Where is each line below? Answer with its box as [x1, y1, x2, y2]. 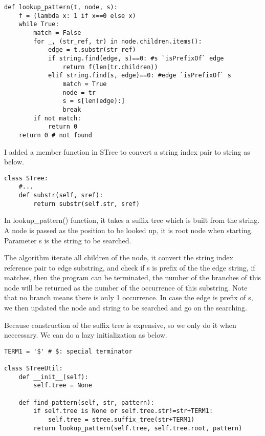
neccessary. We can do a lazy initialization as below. [4, 329, 167, 340]
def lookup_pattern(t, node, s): [4, 4, 118, 11]
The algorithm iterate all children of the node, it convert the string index [4, 252, 233, 263]
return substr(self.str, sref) [33, 200, 140, 207]
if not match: [33, 114, 81, 122]
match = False [33, 29, 81, 36]
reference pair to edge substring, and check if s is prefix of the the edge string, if [4, 262, 255, 273]
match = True [62, 80, 107, 88]
